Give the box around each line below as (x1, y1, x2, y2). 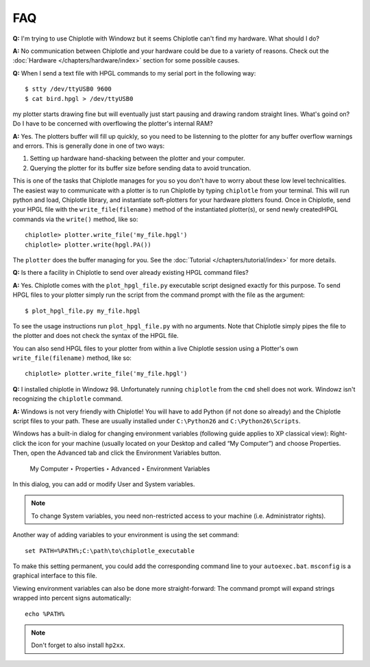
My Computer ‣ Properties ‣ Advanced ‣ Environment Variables (29, 464, 210, 473)
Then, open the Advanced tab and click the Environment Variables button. (12, 449, 222, 457)
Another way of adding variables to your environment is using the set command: (12, 531, 239, 539)
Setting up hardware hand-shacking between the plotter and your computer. (29, 155, 245, 163)
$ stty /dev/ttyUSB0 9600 (25, 85, 112, 93)
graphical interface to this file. (12, 572, 97, 580)
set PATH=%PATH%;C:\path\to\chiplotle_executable (25, 547, 195, 554)
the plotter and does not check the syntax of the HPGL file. (12, 332, 179, 340)
